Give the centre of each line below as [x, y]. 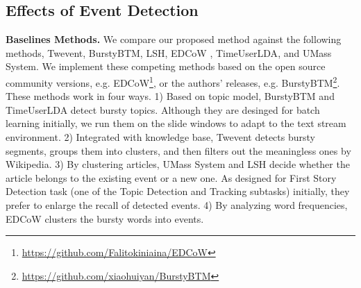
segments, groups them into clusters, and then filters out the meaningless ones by [178, 150]
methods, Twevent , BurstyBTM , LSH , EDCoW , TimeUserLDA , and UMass [169, 52]
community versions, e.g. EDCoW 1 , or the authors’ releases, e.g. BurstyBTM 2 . [173, 81]
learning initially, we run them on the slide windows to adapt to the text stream [176, 123]
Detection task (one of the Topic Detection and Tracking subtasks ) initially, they [178, 191]
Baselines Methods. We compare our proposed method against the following [174, 39]
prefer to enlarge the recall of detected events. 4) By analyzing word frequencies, [177, 204]
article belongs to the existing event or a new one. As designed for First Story [171, 177]
